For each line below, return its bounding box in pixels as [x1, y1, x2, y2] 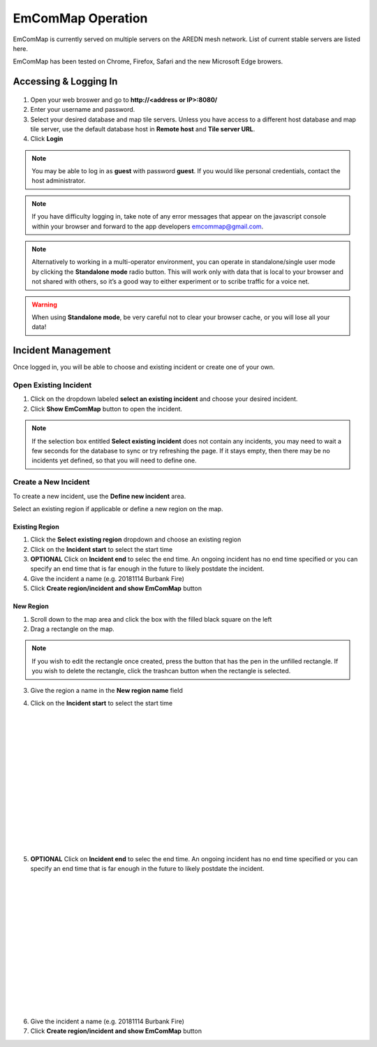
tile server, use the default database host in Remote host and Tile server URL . [30, 124, 256, 133]
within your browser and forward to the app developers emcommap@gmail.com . [31, 222, 264, 230]
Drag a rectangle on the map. [30, 625, 114, 634]
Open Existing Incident [13, 381, 92, 390]
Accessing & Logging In [13, 75, 118, 87]
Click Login [30, 135, 64, 143]
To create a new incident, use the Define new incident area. [13, 492, 186, 500]
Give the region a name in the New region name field [30, 686, 183, 694]
